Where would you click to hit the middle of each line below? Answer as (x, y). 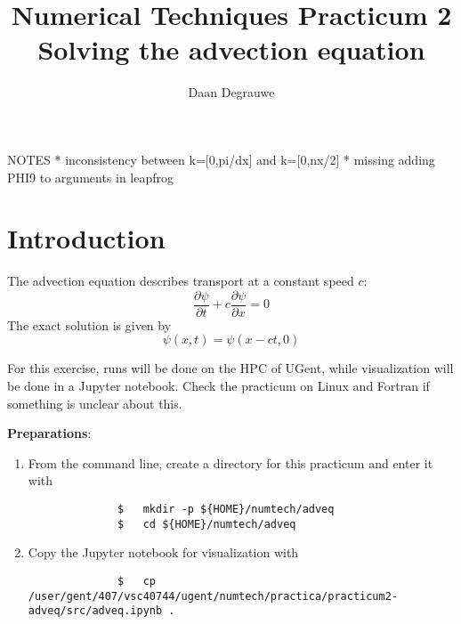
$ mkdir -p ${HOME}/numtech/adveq (226, 510)
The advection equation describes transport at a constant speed (181, 281)
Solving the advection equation (231, 49)
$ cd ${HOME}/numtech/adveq (207, 524)
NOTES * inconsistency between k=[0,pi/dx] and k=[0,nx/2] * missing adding (221, 159)
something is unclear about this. (95, 403)
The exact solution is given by (89, 324)
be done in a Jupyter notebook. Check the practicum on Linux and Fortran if (218, 386)
